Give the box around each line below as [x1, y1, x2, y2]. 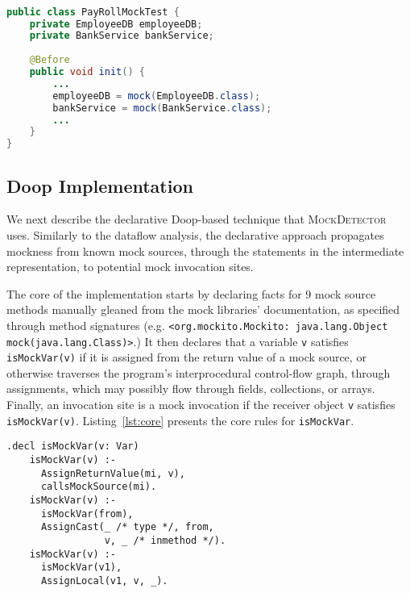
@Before [29, 54, 70, 66]
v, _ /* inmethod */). [104, 534, 226, 546]
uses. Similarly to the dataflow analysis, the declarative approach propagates [6, 226, 384, 243]
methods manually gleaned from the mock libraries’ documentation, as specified [6, 301, 400, 318]
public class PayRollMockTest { [6, 6, 180, 18]
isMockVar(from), [40, 507, 134, 520]
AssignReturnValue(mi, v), [40, 467, 185, 479]
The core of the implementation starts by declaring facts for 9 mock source [6, 285, 376, 302]
